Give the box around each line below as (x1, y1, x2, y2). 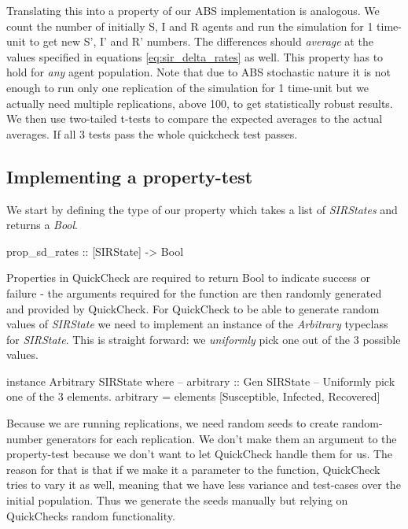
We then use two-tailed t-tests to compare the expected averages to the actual (6, 110, 383, 127)
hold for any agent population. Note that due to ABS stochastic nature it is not (6, 64, 391, 80)
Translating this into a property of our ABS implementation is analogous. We (6, 2, 380, 18)
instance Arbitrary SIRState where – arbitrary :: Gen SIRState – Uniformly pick (6, 372, 395, 389)
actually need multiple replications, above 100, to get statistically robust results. (6, 94, 393, 111)
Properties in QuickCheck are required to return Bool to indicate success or (6, 269, 370, 286)
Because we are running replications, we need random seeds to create (6, 415, 339, 431)
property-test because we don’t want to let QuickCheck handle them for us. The (6, 446, 393, 462)
